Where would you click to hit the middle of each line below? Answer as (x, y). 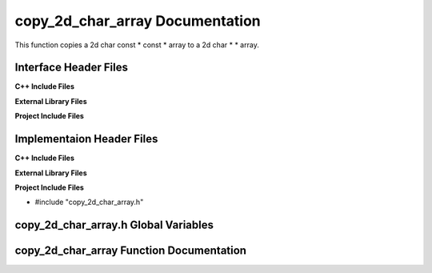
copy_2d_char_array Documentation (138, 21)
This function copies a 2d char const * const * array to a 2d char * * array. (137, 45)
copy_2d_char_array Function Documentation (131, 251)
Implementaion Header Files (86, 139)
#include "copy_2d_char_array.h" (89, 202)
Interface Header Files (71, 68)
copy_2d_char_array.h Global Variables (114, 225)
